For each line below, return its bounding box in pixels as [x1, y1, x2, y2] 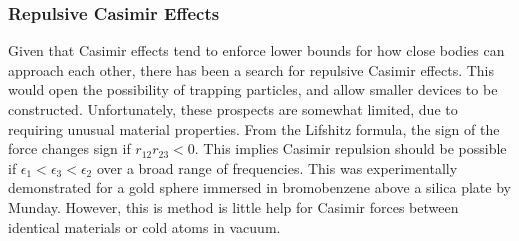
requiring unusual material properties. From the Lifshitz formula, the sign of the [8, 118, 500, 139]
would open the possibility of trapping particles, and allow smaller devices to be [8, 79, 498, 100]
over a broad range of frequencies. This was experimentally [96, 157, 458, 178]
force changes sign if [8, 138, 131, 159]
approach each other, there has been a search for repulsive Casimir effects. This [8, 59, 495, 80]
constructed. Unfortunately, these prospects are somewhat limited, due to [8, 99, 458, 119]
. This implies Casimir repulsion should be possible [194, 138, 507, 159]
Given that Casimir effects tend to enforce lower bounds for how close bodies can [8, 40, 505, 61]
